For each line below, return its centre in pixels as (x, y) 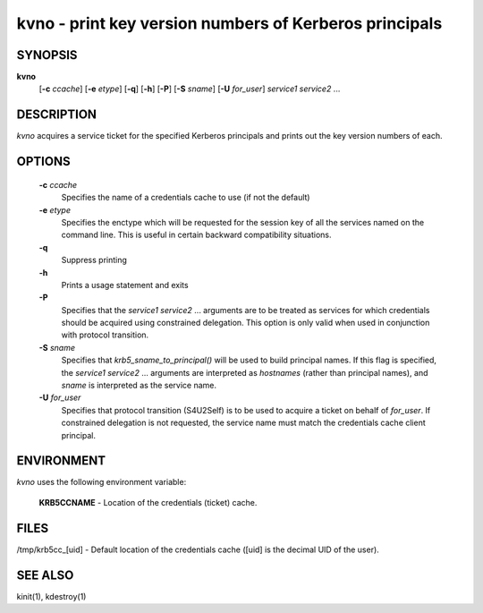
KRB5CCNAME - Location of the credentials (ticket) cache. (148, 502)
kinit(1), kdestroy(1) (51, 596)
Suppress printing (94, 260)
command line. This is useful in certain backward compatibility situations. (196, 235)
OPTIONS (43, 162)
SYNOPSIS (47, 55)
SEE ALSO (45, 575)
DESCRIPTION (57, 115)
